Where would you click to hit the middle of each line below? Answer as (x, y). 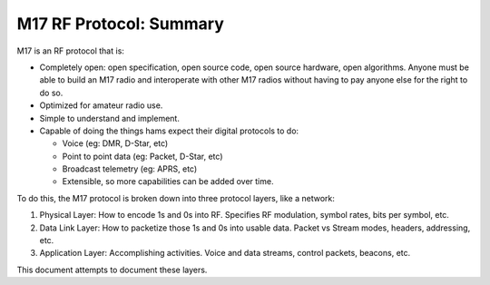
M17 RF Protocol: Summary (120, 24)
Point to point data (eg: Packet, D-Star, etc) (142, 156)
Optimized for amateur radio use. (101, 105)
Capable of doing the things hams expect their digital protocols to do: (169, 131)
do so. (51, 93)
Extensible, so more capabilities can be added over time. (168, 182)
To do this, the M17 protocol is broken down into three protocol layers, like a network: (176, 198)
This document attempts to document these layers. (112, 270)
